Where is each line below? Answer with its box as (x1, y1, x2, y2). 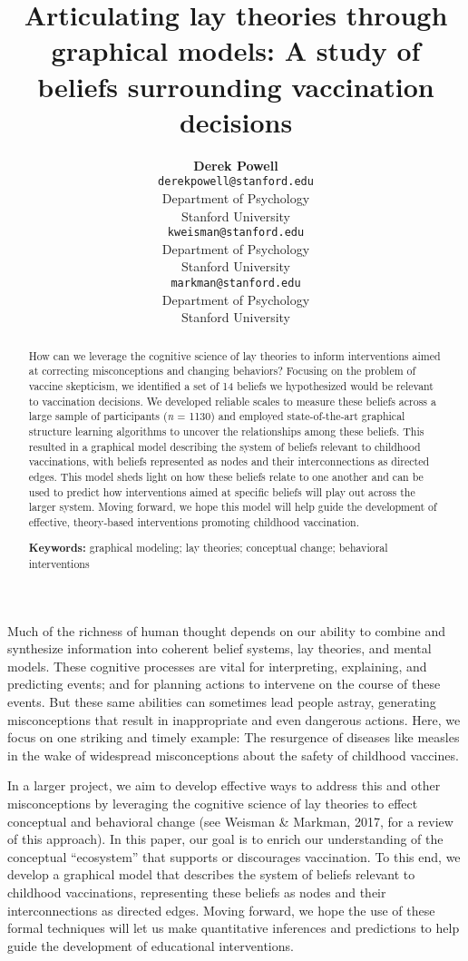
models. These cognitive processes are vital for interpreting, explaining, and (7, 656, 427, 675)
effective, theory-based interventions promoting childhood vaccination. (28, 514, 360, 529)
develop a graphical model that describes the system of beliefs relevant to (7, 865, 415, 884)
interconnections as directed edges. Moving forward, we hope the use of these (7, 900, 435, 919)
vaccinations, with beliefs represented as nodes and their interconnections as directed (28, 454, 430, 469)
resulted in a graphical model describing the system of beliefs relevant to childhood (28, 438, 421, 454)
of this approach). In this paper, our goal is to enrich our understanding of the (7, 829, 444, 848)
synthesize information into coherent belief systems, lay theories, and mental (7, 639, 432, 658)
